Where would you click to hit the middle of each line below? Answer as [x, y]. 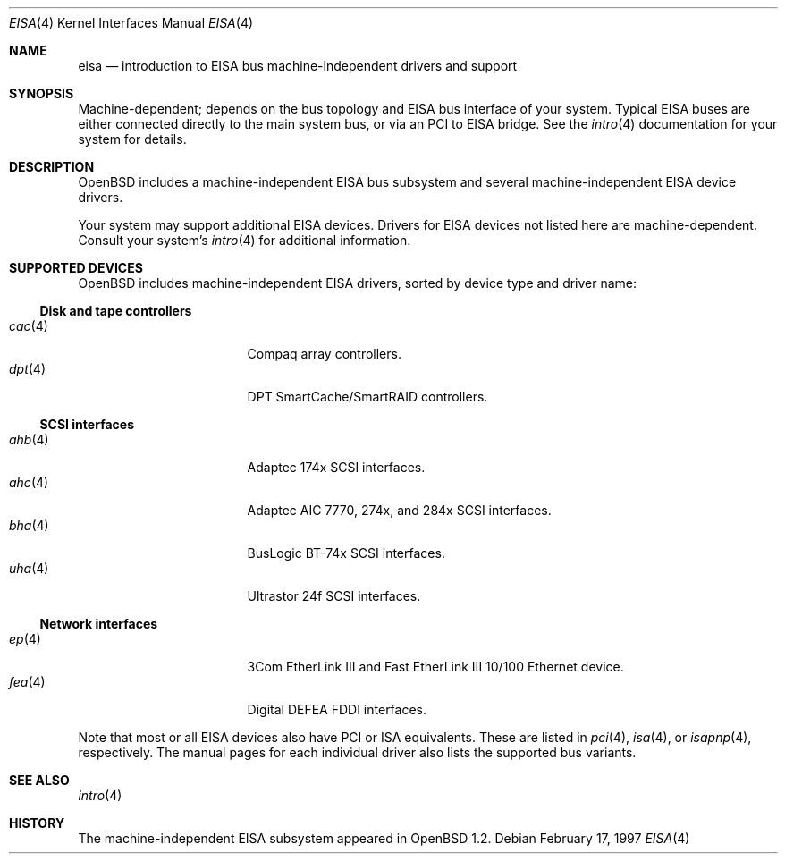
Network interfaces [99, 624]
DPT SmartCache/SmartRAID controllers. [367, 397]
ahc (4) [29, 482]
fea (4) [27, 682]
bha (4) [29, 525]
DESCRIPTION [52, 167]
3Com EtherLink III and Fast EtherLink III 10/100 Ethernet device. [435, 667]
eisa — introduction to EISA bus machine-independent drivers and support [298, 66]
